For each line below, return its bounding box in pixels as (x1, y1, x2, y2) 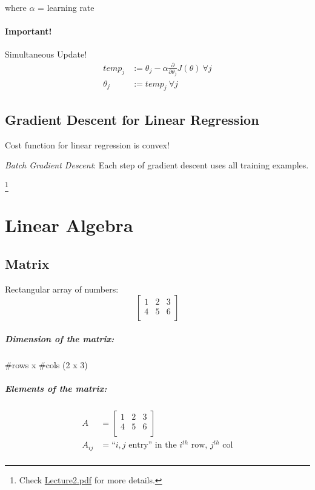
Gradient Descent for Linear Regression (5, 110, 259, 128)
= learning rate (38, 1, 94, 13)
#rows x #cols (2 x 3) (5, 358, 88, 371)
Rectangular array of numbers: (5, 282, 119, 295)
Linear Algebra (5, 213, 133, 237)
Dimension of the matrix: (5, 332, 114, 345)
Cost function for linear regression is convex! (5, 138, 170, 151)
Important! (5, 25, 52, 38)
